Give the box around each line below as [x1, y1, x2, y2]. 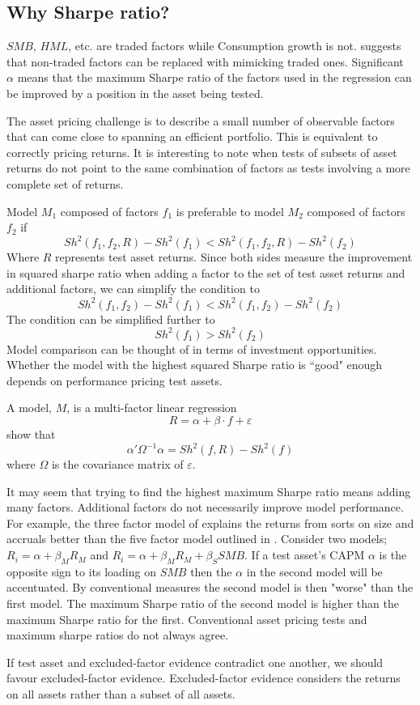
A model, [6, 399, 52, 416]
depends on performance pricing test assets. [6, 372, 223, 389]
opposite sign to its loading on [6, 563, 156, 580]
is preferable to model [176, 202, 284, 219]
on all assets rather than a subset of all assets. [6, 686, 235, 702]
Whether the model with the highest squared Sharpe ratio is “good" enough [6, 356, 383, 373]
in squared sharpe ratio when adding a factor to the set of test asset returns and [6, 264, 405, 281]
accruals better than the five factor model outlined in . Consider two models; [6, 530, 388, 547]
